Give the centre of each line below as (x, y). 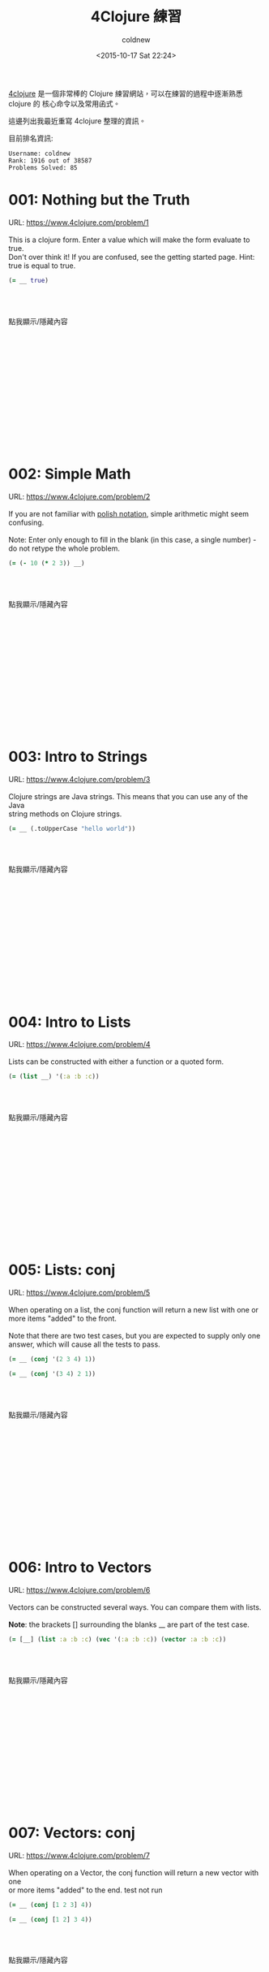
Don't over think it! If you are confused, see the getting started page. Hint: (132, 257)
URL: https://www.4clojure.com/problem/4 (80, 1044)
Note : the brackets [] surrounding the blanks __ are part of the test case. (129, 1624)
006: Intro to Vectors (80, 1568)
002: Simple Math (70, 474)
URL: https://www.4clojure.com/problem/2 (79, 496)
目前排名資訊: (31, 138)
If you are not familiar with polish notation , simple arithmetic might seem (129, 513)
